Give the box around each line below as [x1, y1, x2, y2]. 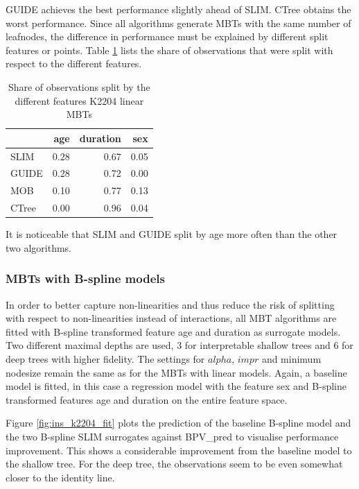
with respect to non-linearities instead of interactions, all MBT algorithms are [6, 311, 337, 325]
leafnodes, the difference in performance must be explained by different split [6, 29, 329, 44]
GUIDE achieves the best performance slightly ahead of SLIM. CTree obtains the [6, 2, 351, 16]
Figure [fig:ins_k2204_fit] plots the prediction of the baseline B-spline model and [6, 415, 351, 430]
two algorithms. [6, 240, 72, 255]
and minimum [261, 352, 322, 366]
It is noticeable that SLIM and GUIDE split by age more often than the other [6, 227, 338, 241]
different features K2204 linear [15, 93, 144, 108]
